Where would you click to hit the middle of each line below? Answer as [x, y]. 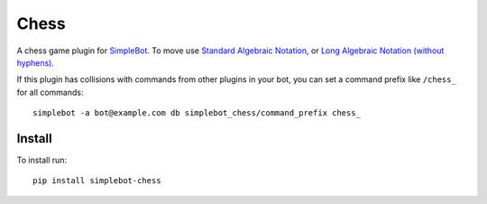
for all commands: [51, 92]
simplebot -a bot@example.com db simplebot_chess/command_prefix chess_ [197, 113]
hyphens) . [35, 62]
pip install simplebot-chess [97, 181]
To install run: [42, 160]
